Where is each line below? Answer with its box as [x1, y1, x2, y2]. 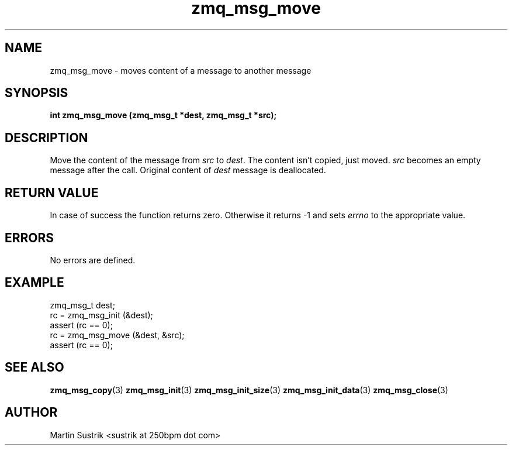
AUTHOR [5, 405, 58, 420]
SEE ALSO [5, 360, 64, 375]
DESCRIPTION [5, 130, 88, 145]
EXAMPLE [5, 275, 64, 290]
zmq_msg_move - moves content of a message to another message [50, 65, 312, 75]
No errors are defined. [50, 255, 136, 265]
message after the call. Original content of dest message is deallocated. [50, 165, 326, 176]
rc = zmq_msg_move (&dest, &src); [50, 329, 185, 340]
